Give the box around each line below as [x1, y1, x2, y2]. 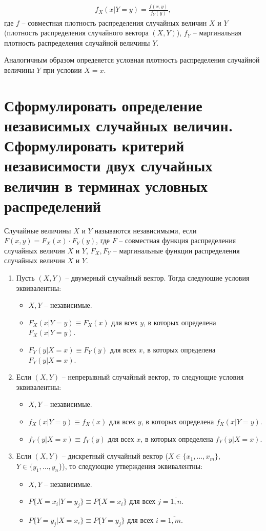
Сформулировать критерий [4, 135, 185, 156]
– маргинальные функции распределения [113, 245, 240, 255]
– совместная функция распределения [119, 235, 236, 246]
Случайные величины [4, 225, 71, 235]
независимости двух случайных [4, 155, 213, 176]
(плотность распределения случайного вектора [4, 27, 149, 38]
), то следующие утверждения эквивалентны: [62, 460, 203, 471]
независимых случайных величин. [4, 115, 233, 135]
